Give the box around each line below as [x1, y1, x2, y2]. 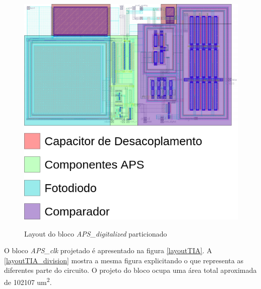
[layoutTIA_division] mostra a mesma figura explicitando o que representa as [4, 255, 243, 265]
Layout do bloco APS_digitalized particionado [24, 228, 167, 239]
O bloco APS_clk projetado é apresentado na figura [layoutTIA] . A [4, 245, 212, 256]
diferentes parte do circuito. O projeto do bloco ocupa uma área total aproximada [4, 265, 257, 275]
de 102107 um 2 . [4, 275, 52, 287]
